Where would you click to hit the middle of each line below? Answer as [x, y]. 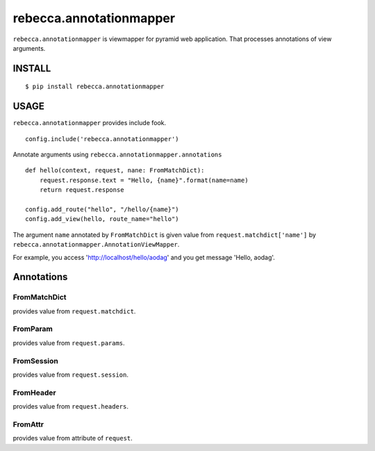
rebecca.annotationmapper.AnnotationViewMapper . [96, 245]
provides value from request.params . [69, 343]
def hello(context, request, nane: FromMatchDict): [115, 171]
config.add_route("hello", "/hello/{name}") [102, 209]
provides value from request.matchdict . [74, 311]
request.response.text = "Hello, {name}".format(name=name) [144, 180]
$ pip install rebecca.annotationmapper [95, 87]
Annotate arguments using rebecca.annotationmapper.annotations [117, 155]
